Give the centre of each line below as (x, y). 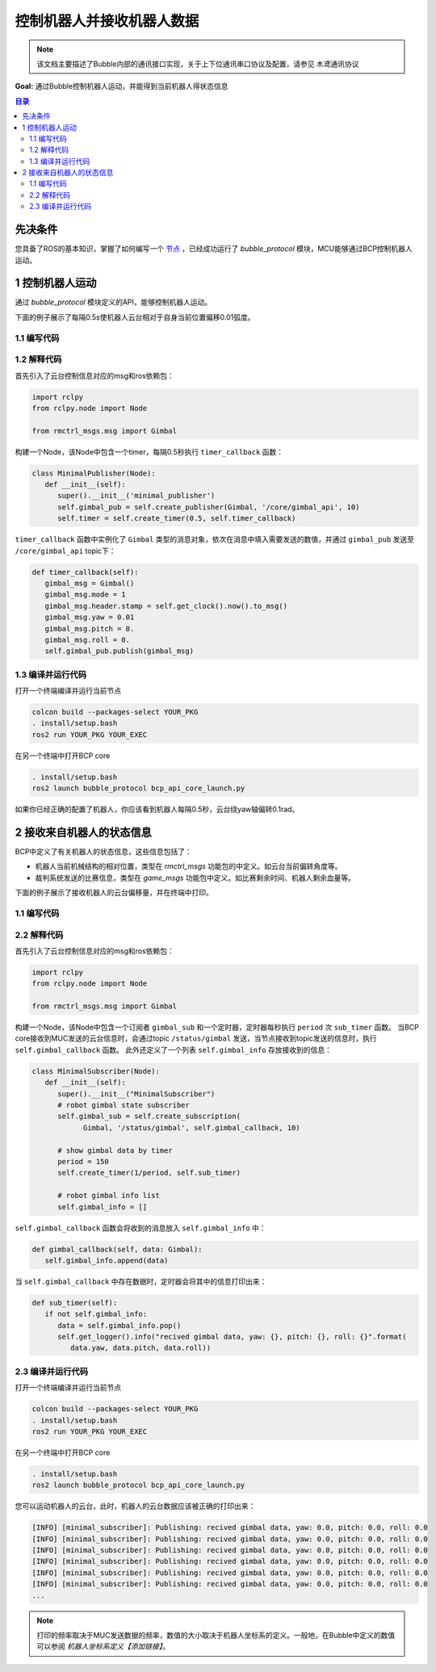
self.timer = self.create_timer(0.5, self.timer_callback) (177, 518)
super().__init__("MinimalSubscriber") (136, 1094)
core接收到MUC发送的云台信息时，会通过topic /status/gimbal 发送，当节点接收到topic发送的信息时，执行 (196, 1038)
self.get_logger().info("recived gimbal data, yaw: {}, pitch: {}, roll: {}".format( (232, 1337)
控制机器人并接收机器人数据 (107, 21)
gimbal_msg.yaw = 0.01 (90, 617)
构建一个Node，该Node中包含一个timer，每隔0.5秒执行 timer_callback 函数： (149, 451)
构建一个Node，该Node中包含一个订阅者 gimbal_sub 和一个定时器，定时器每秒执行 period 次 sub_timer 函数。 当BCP (217, 1027)
